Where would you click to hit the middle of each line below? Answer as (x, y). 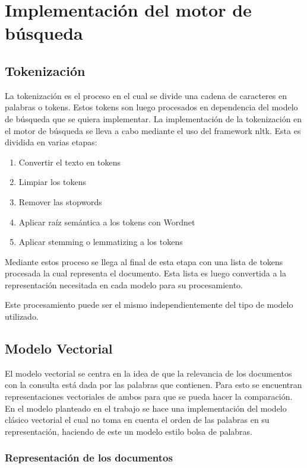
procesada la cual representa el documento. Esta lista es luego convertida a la (145, 273)
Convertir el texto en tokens (70, 162)
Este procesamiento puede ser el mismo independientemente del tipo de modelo (149, 305)
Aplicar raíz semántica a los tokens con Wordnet (107, 222)
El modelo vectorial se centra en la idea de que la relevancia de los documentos (148, 373)
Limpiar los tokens (52, 182)
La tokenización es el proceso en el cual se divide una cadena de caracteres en (146, 95)
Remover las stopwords (60, 201)
